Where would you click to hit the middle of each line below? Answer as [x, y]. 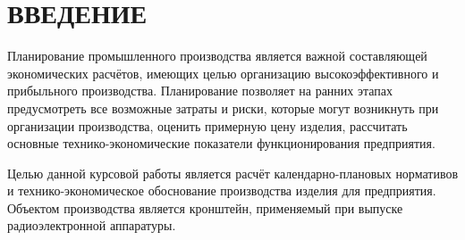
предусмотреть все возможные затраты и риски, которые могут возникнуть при [223, 108]
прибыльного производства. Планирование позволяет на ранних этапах [200, 91]
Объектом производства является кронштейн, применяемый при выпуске [205, 207]
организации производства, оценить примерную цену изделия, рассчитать [207, 125]
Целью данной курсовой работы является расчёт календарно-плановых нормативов [233, 173]
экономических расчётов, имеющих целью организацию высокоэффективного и [223, 73]
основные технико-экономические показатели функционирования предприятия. [221, 143]
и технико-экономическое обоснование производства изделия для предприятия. [222, 190]
